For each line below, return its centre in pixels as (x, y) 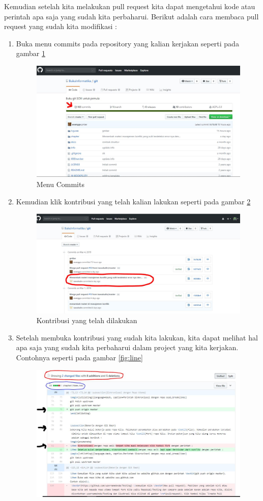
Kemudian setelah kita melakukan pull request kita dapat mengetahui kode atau (130, 6)
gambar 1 (31, 53)
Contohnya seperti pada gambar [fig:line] (79, 357)
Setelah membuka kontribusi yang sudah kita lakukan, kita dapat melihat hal (137, 337)
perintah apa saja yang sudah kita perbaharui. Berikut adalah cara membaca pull (131, 16)
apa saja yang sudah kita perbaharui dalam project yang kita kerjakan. (127, 347)
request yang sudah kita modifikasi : (61, 26)
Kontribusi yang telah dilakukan (87, 320)
